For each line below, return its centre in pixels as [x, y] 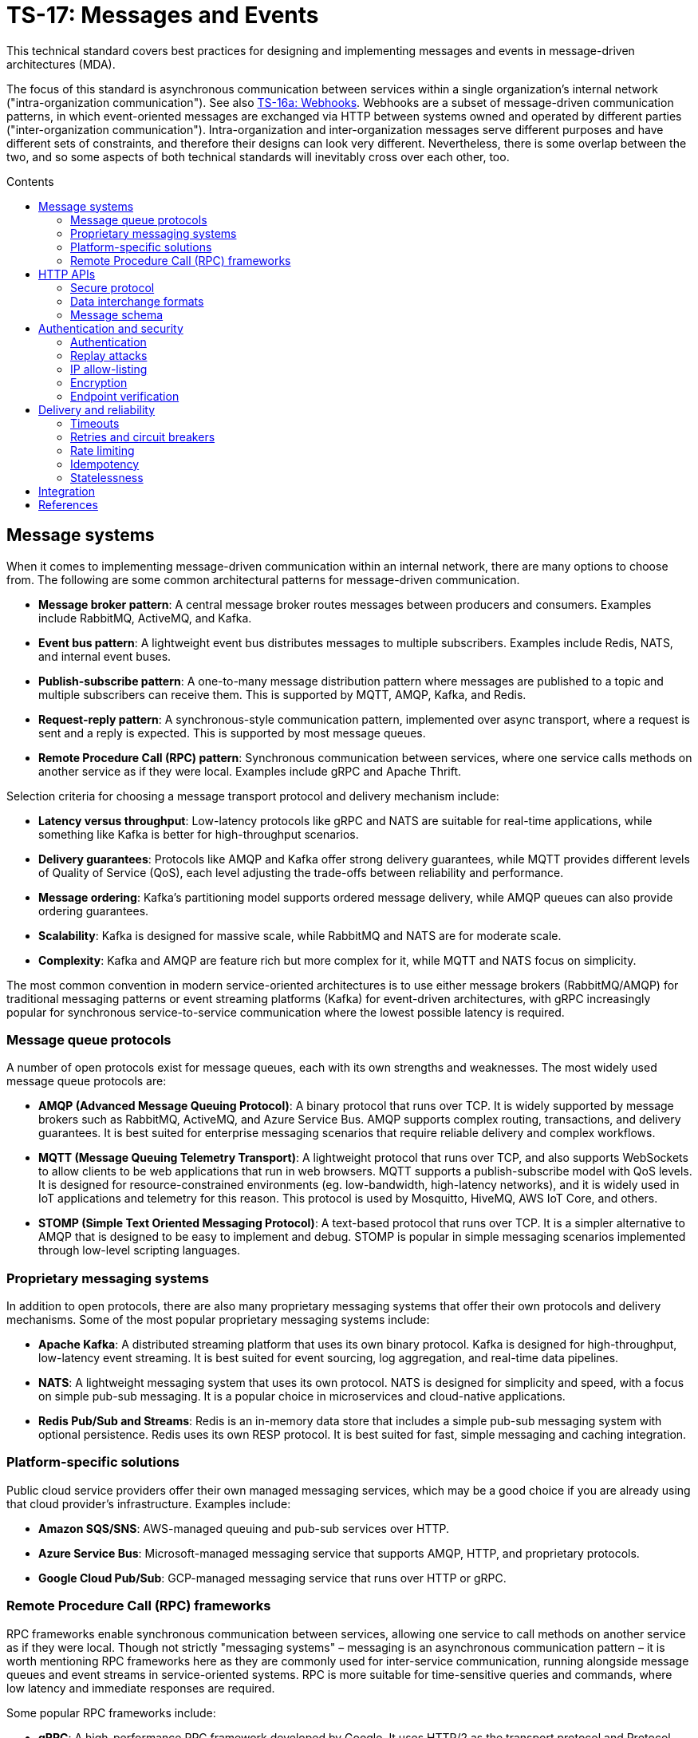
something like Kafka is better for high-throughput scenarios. [199, 834]
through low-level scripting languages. [140, 1250]
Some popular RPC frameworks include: [111, 1712]
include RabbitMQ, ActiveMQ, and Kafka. [145, 618]
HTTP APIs [67, 274]
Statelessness [107, 477]
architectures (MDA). [61, 64]
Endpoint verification [125, 396]
